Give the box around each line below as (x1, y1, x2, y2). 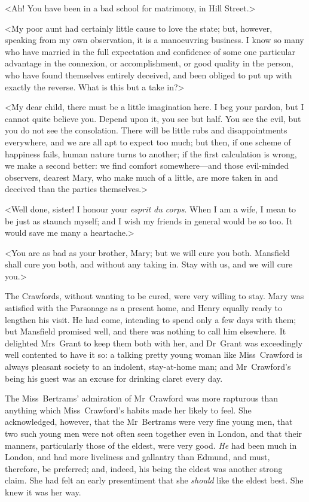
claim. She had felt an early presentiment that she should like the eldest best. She (5, 474, 304, 486)
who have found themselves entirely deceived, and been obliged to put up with (5, 68, 292, 81)
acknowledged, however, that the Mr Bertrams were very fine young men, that (5, 415, 293, 428)
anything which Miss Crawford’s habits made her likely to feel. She (5, 403, 252, 416)
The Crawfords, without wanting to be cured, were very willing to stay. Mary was (5, 290, 304, 302)
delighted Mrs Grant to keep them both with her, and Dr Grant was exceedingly (5, 336, 303, 349)
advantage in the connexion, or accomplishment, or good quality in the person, (5, 57, 293, 69)
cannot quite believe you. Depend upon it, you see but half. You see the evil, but (5, 112, 301, 124)
